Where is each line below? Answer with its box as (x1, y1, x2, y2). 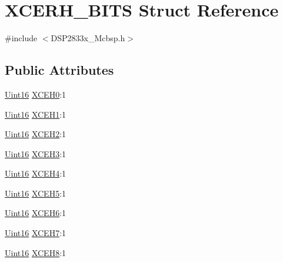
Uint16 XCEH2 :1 (5, 128, 66, 140)
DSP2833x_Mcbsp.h (51, 32, 125, 44)
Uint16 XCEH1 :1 (5, 108, 66, 120)
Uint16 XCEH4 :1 (5, 167, 66, 180)
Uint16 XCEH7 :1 (5, 227, 66, 239)
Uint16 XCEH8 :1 (5, 246, 66, 258)
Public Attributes (5, 61, 114, 79)
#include (5, 32, 38, 44)
